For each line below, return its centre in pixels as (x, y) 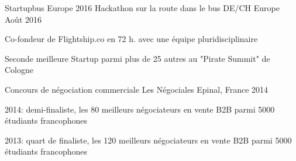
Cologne (19, 70)
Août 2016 (23, 19)
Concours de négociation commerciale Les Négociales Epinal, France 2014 (137, 89)
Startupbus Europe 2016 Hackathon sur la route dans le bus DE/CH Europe (142, 8)
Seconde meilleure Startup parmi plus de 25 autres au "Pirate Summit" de (137, 58)
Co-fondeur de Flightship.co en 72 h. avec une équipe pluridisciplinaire (131, 39)
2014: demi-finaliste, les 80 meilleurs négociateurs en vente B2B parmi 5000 (140, 109)
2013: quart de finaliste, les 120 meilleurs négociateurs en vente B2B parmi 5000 (148, 140)
